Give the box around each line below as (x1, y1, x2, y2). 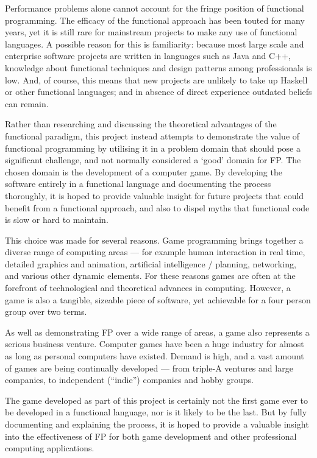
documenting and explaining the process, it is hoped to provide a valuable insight (5, 418, 309, 430)
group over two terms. (5, 305, 87, 318)
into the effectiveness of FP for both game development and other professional (5, 429, 297, 442)
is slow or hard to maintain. (5, 213, 109, 226)
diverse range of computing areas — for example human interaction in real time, (5, 245, 305, 258)
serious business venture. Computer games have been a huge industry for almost (5, 337, 304, 350)
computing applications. (5, 442, 94, 454)
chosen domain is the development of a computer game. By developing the (5, 165, 282, 178)
